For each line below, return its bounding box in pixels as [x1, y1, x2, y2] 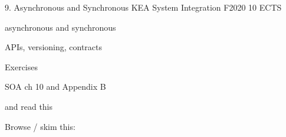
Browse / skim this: [5, 120, 75, 132]
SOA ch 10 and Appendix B [5, 80, 106, 93]
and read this [5, 100, 53, 112]
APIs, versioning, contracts [5, 41, 103, 53]
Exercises [5, 60, 38, 73]
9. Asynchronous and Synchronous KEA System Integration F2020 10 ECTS [5, 1, 282, 13]
